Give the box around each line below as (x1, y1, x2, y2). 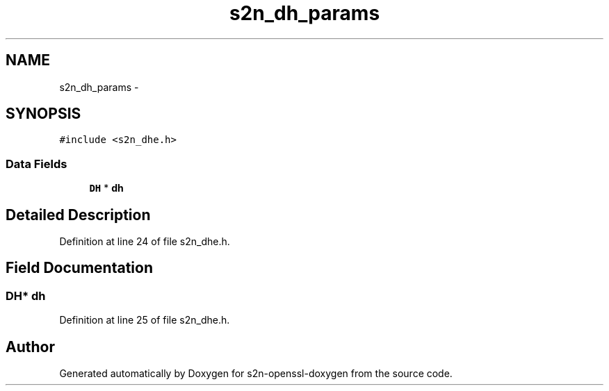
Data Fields (6, 156, 67, 171)
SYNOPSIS (6, 105, 81, 123)
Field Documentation (6, 259, 153, 277)
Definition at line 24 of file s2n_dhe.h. (59, 235, 230, 248)
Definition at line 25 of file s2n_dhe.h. (59, 314, 230, 326)
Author (6, 338, 55, 356)
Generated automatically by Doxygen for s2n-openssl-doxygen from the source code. (59, 367, 453, 380)
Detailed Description (6, 206, 151, 224)
